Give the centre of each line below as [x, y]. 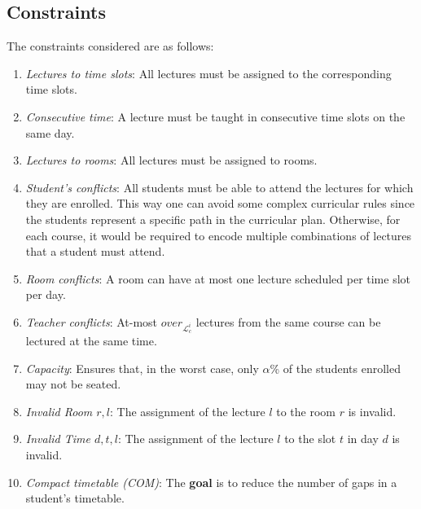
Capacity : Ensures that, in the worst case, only [142, 368]
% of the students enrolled [335, 368]
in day [363, 439]
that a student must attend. [95, 251]
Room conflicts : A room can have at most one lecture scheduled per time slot [218, 278]
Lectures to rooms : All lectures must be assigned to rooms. [171, 160]
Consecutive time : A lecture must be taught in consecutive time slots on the [215, 116]
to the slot [310, 439]
